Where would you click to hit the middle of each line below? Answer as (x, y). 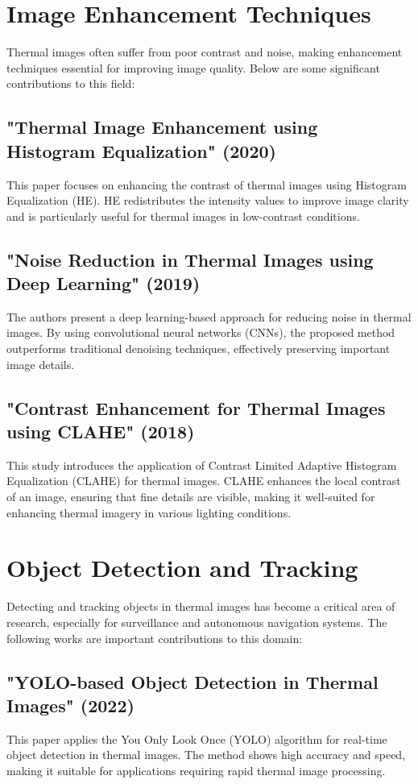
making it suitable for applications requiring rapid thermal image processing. (196, 770)
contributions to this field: (71, 83)
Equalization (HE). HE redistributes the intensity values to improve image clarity (208, 200)
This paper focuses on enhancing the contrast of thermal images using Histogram (207, 184)
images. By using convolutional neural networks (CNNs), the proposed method (201, 332)
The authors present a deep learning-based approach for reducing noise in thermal (209, 316)
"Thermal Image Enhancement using (162, 127)
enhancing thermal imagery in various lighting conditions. (149, 512)
